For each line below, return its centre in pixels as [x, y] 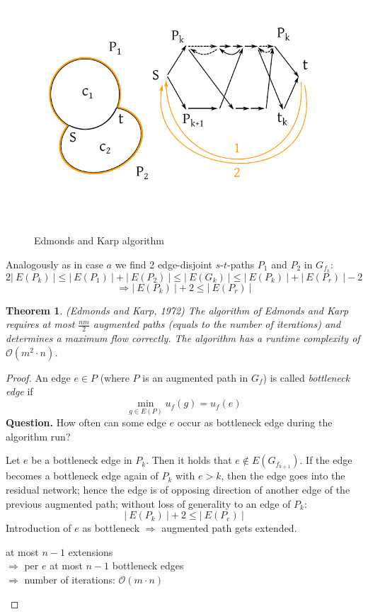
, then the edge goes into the [283, 476]
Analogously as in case [54, 265]
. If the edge [326, 460]
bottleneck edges [148, 565]
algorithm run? [38, 436]
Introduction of [39, 528]
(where [115, 377]
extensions [91, 551]
